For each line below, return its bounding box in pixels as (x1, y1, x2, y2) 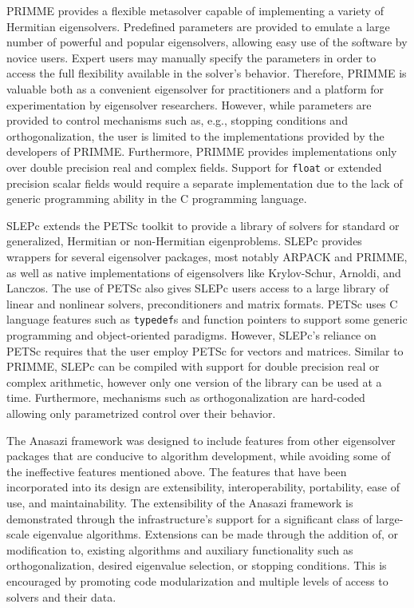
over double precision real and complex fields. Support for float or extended (6, 158, 382, 175)
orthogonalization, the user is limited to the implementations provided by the (6, 127, 384, 144)
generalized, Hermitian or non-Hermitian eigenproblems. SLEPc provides (6, 232, 362, 249)
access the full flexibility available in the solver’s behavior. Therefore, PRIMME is (6, 65, 407, 81)
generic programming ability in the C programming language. (6, 190, 307, 207)
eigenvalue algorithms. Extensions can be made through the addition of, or (33, 526, 399, 542)
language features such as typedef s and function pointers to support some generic (6, 311, 408, 328)
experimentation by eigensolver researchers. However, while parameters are (6, 96, 372, 113)
